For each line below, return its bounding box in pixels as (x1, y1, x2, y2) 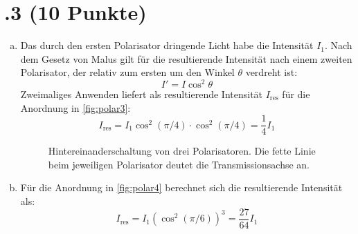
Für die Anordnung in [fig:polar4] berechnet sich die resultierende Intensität (20, 180, 343, 195)
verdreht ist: (245, 65, 298, 79)
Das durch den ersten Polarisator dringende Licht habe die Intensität (20, 38, 314, 52)
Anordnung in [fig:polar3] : (20, 100, 131, 115)
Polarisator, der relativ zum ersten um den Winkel (20, 65, 235, 79)
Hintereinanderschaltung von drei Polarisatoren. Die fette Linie (48, 144, 316, 158)
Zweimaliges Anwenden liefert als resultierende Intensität (20, 86, 263, 101)
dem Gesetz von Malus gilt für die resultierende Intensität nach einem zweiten (20, 51, 352, 66)
